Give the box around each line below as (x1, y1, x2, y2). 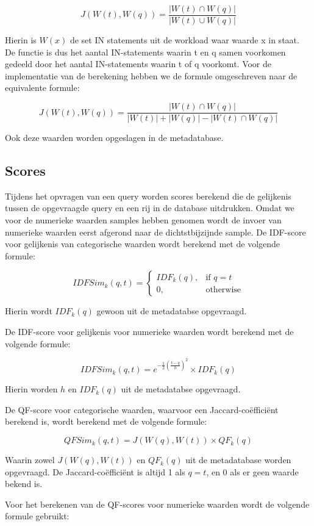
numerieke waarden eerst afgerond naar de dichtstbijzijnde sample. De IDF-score (5, 225, 306, 238)
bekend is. (5, 477, 43, 490)
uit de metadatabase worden (185, 453, 291, 466)
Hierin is (5, 34, 37, 46)
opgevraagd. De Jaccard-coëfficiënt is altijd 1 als (5, 465, 185, 478)
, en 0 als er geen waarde (206, 465, 299, 478)
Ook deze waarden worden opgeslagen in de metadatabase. (5, 131, 224, 144)
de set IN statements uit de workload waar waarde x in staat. (70, 34, 299, 46)
